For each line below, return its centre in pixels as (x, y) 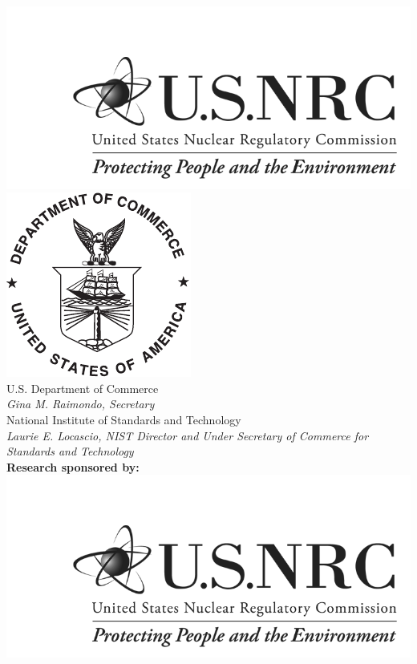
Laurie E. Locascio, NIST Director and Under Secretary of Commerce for (188, 435)
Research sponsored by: (73, 466)
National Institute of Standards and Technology (124, 419)
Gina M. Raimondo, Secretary (81, 404)
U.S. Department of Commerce (83, 388)
